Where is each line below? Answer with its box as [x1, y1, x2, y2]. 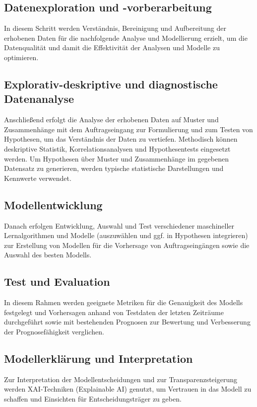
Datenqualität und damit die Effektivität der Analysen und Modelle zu [4, 42, 220, 53]
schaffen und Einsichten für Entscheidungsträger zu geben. [4, 393, 182, 404]
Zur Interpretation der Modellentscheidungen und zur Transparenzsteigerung [4, 374, 237, 384]
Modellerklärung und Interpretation [4, 350, 193, 366]
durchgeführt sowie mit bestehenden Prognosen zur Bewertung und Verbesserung [4, 317, 251, 327]
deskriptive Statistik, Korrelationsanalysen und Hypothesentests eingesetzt [4, 143, 231, 154]
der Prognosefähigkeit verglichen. [4, 326, 104, 336]
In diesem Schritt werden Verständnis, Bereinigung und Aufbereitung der [4, 23, 226, 33]
